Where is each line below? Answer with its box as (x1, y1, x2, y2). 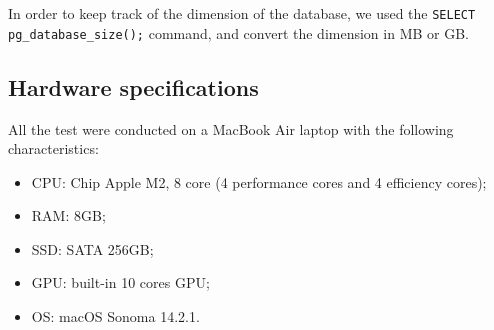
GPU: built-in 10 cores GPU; (31, 272, 210, 293)
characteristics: (8, 138, 99, 159)
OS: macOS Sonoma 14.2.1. (31, 306, 200, 327)
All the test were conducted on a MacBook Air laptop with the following (8, 118, 454, 139)
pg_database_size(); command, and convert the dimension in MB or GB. (8, 22, 469, 43)
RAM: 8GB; (31, 205, 106, 226)
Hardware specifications (8, 71, 259, 102)
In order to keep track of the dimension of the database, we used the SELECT (8, 3, 476, 23)
